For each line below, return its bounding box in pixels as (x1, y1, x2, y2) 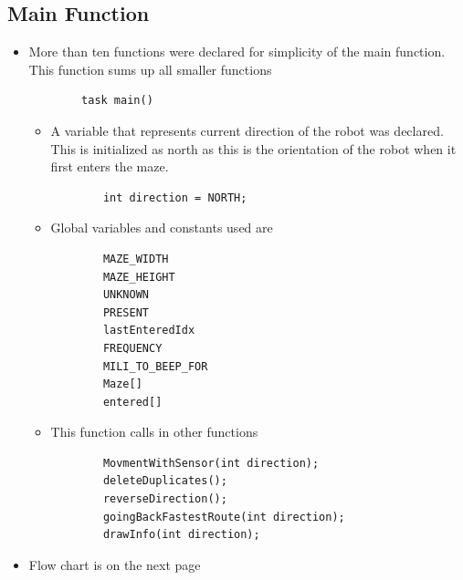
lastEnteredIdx (102, 324, 195, 337)
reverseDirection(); (102, 492, 227, 506)
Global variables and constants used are (50, 218, 273, 237)
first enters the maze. (50, 157, 169, 176)
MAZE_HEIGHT (102, 270, 175, 284)
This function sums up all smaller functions (28, 59, 272, 78)
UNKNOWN (102, 288, 149, 302)
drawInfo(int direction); (102, 528, 260, 542)
